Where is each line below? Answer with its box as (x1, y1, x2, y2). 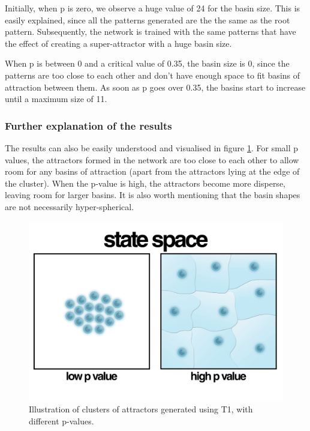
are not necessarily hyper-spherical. (5, 200, 134, 212)
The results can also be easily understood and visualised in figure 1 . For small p (5, 141, 299, 154)
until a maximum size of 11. (5, 92, 107, 105)
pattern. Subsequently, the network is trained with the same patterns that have (5, 25, 296, 38)
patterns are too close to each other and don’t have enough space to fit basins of (5, 68, 300, 81)
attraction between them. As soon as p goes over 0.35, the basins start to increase (5, 80, 306, 93)
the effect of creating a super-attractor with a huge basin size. (5, 37, 232, 49)
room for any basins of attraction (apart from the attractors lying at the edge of (5, 165, 300, 178)
